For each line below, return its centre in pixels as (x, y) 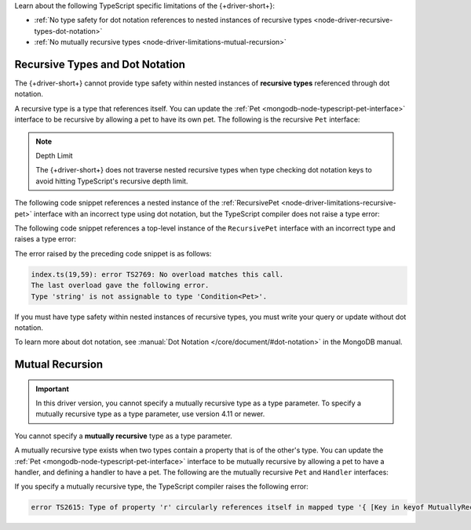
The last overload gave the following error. (120, 285)
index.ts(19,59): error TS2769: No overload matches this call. (157, 274)
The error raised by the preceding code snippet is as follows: (113, 253)
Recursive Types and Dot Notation (100, 64)
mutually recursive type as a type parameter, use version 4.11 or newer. (150, 414)
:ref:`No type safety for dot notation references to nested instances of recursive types (173, 20)
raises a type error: (45, 239)
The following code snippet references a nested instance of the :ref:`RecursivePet (147, 203)
